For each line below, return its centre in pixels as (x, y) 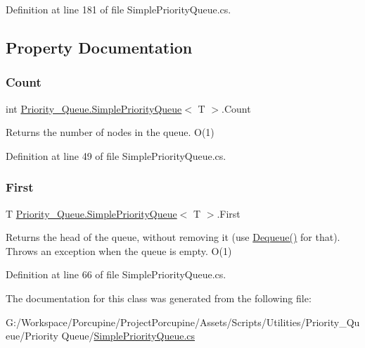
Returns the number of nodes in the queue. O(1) (110, 132)
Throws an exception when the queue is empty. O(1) (119, 250)
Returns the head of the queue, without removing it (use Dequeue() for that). (173, 237)
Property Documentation (99, 47)
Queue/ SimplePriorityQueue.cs (128, 336)
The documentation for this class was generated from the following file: (159, 298)
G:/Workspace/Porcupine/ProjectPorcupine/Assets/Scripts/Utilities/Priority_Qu (183, 322)
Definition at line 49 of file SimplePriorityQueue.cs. (116, 155)
